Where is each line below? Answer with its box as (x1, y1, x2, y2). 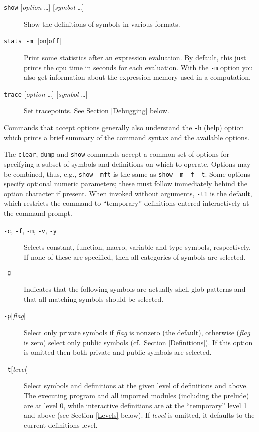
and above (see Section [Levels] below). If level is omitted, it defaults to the (24, 410, 255, 420)
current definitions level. (24, 419, 98, 430)
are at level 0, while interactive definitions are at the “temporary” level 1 (24, 400, 247, 410)
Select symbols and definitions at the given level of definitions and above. (24, 380, 248, 391)
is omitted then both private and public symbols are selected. (24, 347, 212, 357)
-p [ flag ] (4, 310, 26, 321)
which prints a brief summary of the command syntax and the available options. (4, 132, 250, 142)
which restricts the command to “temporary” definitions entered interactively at (4, 198, 249, 208)
